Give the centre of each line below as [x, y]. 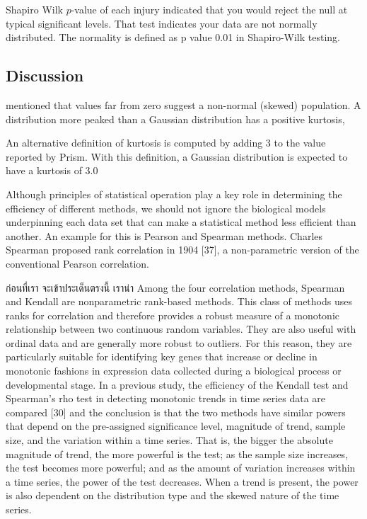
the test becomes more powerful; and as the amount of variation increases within [181, 468]
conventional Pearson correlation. [78, 263]
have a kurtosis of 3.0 [52, 170]
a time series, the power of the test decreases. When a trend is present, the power [182, 481]
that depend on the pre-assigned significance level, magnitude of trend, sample [176, 426]
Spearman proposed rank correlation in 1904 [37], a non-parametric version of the [182, 250]
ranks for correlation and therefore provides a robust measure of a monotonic [173, 315]
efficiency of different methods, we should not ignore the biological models [166, 208]
